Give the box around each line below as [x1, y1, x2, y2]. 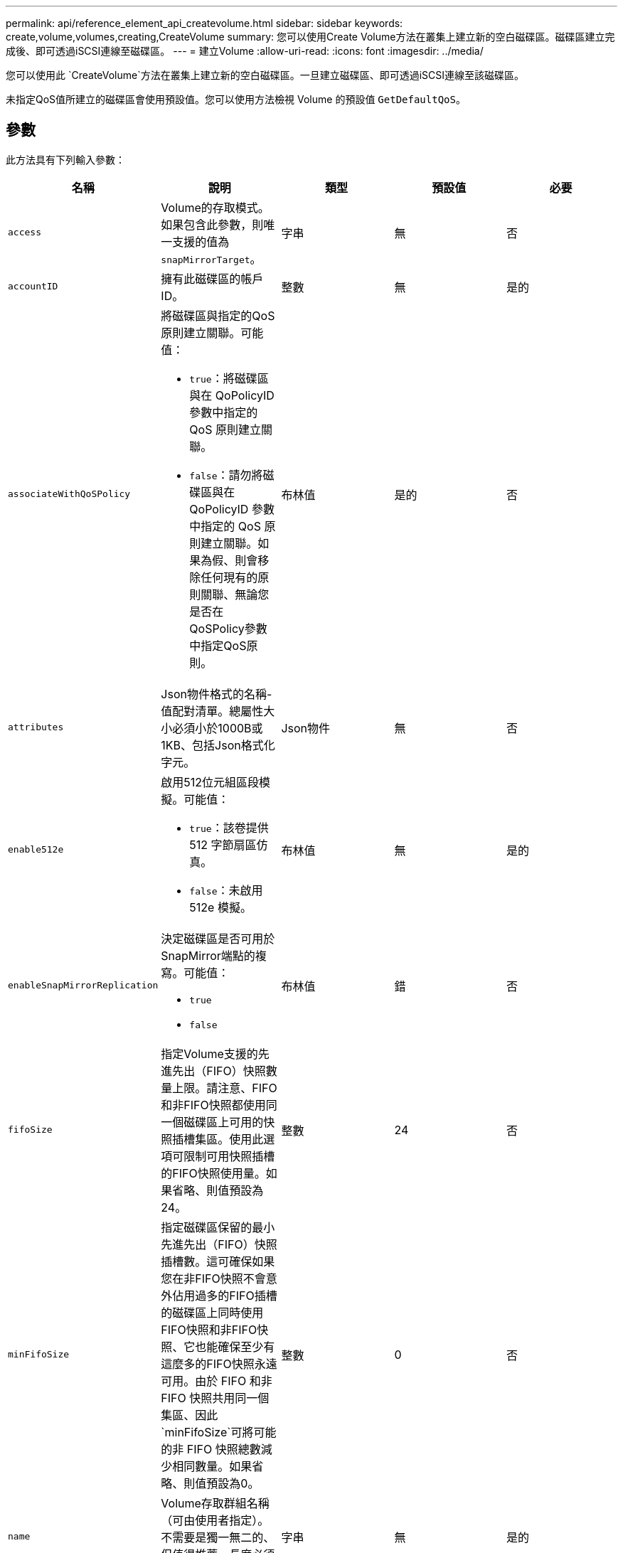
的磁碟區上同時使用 [161, 1305, 264, 1320]
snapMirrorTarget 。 [161, 251, 262, 266]
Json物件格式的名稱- [161, 686, 272, 701]
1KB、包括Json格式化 [161, 737, 275, 752]
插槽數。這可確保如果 [161, 1254, 275, 1269]
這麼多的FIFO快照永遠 [161, 1356, 277, 1371]
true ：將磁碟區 [189, 370, 269, 385]
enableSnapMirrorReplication [8, 980, 159, 991]
